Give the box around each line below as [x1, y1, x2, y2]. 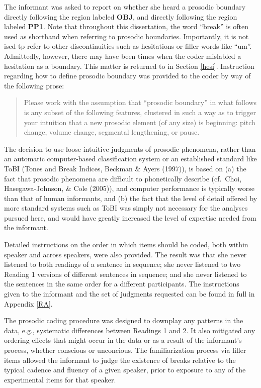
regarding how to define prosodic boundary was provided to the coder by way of [4, 70, 251, 81]
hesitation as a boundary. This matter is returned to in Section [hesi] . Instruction [4, 60, 254, 71]
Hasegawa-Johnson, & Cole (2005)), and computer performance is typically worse [4, 183, 255, 193]
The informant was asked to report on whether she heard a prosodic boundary [4, 2, 246, 12]
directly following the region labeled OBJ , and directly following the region [4, 11, 237, 22]
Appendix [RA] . [4, 298, 53, 309]
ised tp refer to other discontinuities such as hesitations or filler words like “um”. [4, 41, 252, 51]
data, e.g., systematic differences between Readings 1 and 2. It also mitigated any [4, 325, 255, 335]
